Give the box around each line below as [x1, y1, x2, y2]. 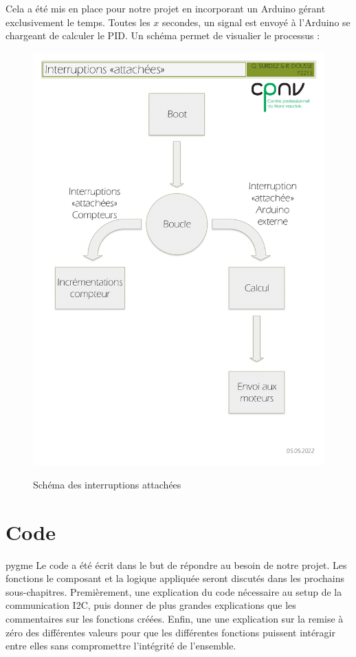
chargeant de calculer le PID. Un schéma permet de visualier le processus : [5, 28, 320, 43]
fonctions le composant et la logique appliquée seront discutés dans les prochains [5, 571, 345, 585]
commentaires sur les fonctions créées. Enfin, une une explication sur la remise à [5, 611, 344, 625]
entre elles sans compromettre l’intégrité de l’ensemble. [5, 638, 236, 653]
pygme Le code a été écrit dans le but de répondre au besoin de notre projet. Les [5, 557, 347, 572]
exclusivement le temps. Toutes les [5, 14, 151, 29]
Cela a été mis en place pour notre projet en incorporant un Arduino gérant [5, 1, 326, 15]
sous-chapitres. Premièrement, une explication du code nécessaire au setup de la [5, 584, 342, 599]
